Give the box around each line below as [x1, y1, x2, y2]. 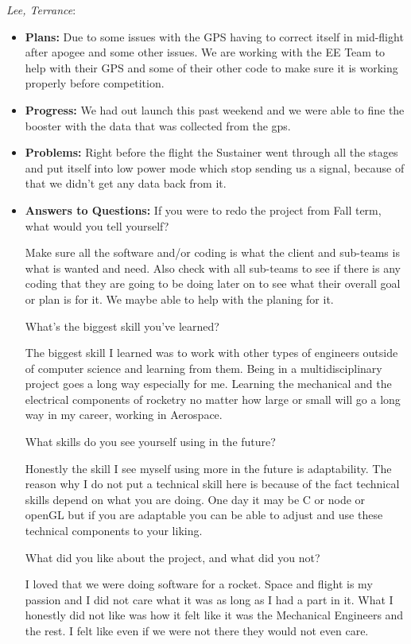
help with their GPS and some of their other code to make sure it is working [25, 59, 398, 76]
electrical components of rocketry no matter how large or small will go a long [25, 390, 401, 407]
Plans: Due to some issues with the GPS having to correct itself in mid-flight [25, 28, 404, 45]
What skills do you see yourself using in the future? [25, 433, 276, 450]
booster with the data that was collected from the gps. [25, 117, 291, 134]
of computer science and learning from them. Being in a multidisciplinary [25, 359, 382, 376]
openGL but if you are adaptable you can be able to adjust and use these [25, 506, 383, 523]
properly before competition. [25, 75, 165, 91]
